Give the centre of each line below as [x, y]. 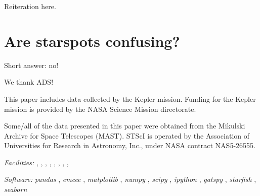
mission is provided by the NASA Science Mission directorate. [100, 109]
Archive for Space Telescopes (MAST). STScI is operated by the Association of [127, 135]
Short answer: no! [31, 65]
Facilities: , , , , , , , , [36, 162]
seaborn [16, 189]
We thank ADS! [29, 82]
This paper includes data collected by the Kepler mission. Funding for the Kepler [130, 99]
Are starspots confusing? [92, 41]
